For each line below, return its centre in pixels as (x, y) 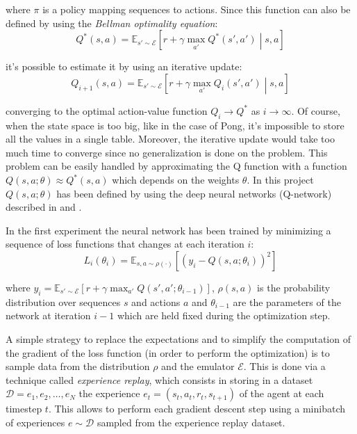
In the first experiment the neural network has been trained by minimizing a (168, 230)
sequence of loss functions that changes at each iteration (125, 244)
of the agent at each (282, 393)
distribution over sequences (63, 302)
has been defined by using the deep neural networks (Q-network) (194, 193)
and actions (156, 302)
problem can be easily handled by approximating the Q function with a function (176, 166)
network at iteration (48, 315)
